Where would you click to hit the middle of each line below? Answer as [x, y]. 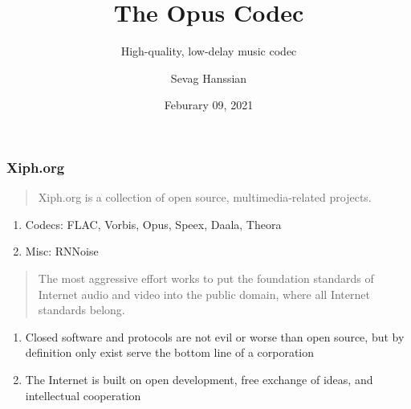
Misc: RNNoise [62, 251]
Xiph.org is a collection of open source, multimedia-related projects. [205, 197]
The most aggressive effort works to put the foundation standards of [206, 278]
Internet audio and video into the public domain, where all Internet [204, 294]
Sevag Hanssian [209, 78]
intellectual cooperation [83, 395]
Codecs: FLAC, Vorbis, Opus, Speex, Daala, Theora [153, 224]
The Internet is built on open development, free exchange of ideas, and [199, 379]
